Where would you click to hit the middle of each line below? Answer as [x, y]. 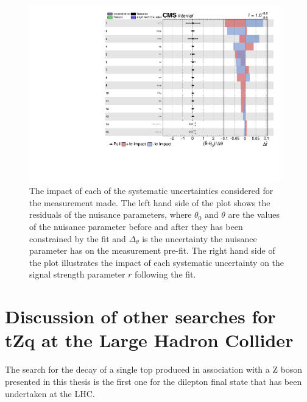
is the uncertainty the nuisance [199, 238]
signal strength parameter [77, 274]
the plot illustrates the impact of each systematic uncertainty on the [157, 262]
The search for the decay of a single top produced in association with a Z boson [154, 369]
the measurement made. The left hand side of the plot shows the [150, 202]
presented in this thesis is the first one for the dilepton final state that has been [153, 381]
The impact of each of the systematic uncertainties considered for [151, 191]
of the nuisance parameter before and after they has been [136, 227]
